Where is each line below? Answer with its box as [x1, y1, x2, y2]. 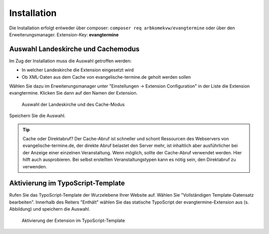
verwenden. [22, 163, 47, 169]
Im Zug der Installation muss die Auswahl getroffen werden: [9, 58, 132, 64]
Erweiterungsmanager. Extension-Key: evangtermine [9, 31, 119, 37]
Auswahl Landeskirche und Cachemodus [9, 45, 139, 53]
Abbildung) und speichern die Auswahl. [9, 206, 91, 212]
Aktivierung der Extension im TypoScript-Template [21, 217, 126, 224]
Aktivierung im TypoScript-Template [9, 179, 125, 188]
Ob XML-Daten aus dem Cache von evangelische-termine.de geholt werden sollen [21, 74, 191, 80]
